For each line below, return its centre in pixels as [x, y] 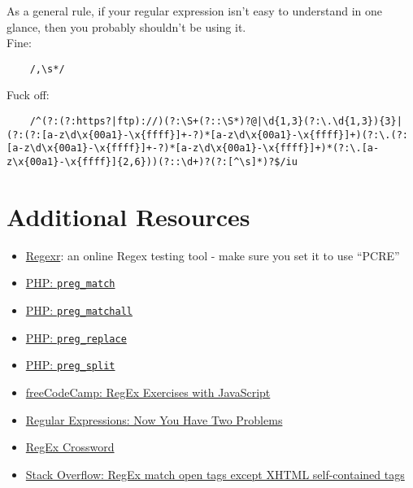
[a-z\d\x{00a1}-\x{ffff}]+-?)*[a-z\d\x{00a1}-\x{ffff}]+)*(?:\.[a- [193, 148]
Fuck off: [28, 95]
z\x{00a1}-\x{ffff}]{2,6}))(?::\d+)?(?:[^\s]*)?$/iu [152, 162]
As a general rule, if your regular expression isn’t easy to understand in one [194, 11]
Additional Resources [128, 216]
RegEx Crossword [70, 447]
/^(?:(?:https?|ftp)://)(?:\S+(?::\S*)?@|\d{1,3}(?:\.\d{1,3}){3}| [216, 122]
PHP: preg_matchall [79, 310]
